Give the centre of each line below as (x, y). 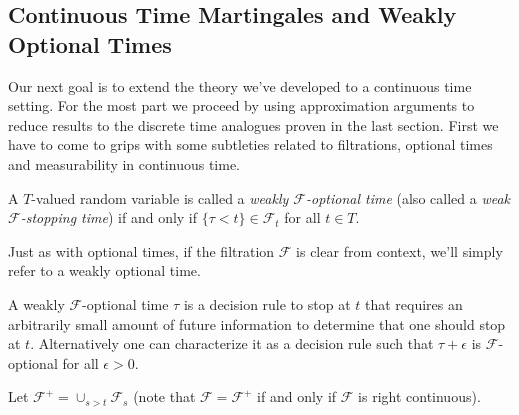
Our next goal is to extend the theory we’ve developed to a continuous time (240, 85)
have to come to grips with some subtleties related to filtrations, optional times (250, 144)
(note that (164, 396)
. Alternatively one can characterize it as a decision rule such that (232, 343)
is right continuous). (419, 396)
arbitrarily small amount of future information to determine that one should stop (257, 323)
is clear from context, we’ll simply (399, 250)
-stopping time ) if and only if (109, 217)
